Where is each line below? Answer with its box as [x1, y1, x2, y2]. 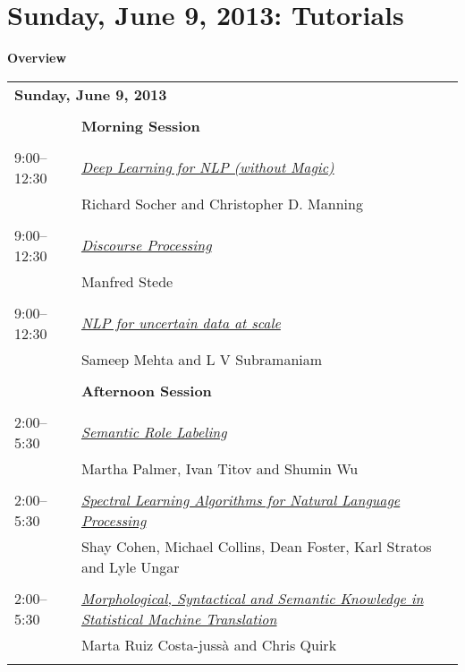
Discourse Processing [80, 234, 212, 256]
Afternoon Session [80, 379, 212, 401]
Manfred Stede [80, 270, 173, 292]
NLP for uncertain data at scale [80, 312, 281, 334]
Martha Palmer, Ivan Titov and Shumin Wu [80, 457, 359, 479]
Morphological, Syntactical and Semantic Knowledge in [80, 587, 424, 608]
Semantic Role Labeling [80, 421, 227, 443]
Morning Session [80, 115, 200, 136]
